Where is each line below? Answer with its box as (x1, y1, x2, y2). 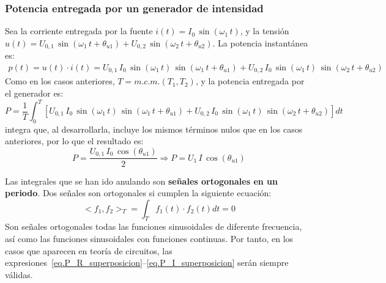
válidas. (5, 268, 33, 281)
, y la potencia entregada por (195, 75, 305, 87)
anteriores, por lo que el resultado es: (5, 134, 144, 147)
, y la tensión (240, 24, 289, 37)
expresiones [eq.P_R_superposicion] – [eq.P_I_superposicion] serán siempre (5, 256, 289, 269)
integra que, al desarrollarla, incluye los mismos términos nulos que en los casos (5, 122, 303, 135)
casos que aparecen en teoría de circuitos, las (5, 244, 173, 257)
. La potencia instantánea (212, 36, 308, 49)
